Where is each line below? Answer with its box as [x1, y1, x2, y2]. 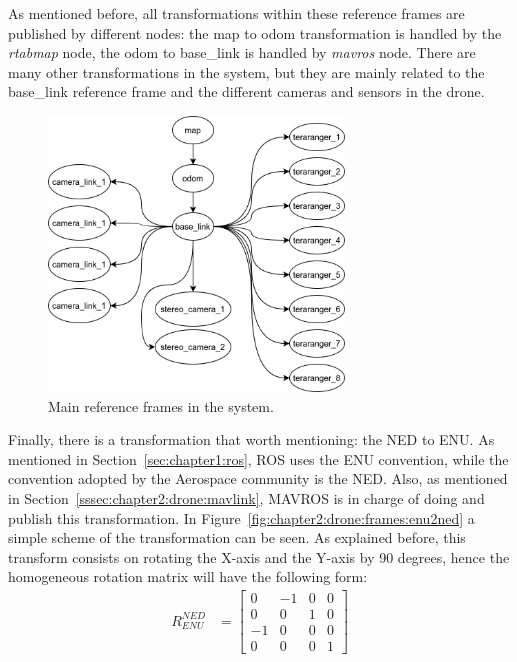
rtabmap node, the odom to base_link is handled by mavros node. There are [8, 42, 476, 63]
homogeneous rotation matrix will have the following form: [8, 566, 368, 587]
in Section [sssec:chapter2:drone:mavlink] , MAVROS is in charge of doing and [8, 488, 485, 509]
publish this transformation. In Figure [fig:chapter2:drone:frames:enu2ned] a [8, 507, 475, 528]
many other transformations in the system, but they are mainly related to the [8, 61, 485, 82]
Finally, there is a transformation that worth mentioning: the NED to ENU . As [8, 429, 495, 450]
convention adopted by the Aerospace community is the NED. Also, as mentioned [8, 468, 508, 489]
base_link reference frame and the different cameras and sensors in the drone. [8, 81, 485, 102]
